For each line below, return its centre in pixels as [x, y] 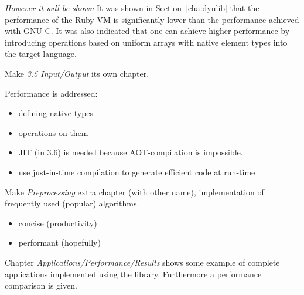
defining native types [56, 113]
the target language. [41, 54]
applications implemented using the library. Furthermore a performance [133, 274]
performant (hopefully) [59, 243]
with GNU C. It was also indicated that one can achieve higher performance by [147, 31]
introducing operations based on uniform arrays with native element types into [146, 42]
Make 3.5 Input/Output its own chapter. [77, 73]
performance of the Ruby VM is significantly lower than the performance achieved [152, 19]
